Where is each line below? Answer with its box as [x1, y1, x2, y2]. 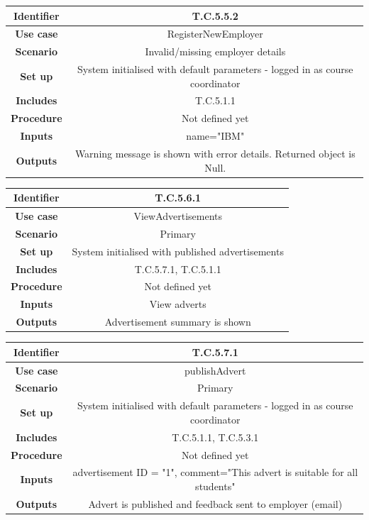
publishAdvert [184, 363, 246, 377]
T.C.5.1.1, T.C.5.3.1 [172, 429, 259, 444]
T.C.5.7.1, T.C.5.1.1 [134, 261, 221, 276]
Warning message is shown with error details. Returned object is [75, 146, 356, 160]
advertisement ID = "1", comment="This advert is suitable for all [72, 465, 358, 480]
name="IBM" [186, 128, 245, 143]
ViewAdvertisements [133, 209, 223, 223]
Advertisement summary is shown [104, 314, 251, 329]
